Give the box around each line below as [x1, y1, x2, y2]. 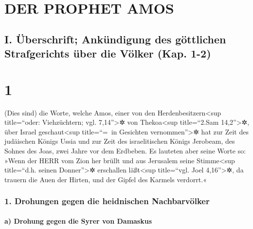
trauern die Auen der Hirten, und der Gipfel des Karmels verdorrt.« [4, 174, 207, 184]
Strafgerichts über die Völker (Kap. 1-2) [4, 46, 211, 61]
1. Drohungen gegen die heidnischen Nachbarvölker [4, 195, 210, 207]
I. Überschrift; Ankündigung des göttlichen [4, 31, 226, 46]
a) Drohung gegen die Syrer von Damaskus [4, 215, 152, 226]
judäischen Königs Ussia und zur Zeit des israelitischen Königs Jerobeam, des [4, 136, 235, 146]
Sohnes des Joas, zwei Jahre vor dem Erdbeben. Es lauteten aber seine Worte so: [4, 146, 246, 156]
